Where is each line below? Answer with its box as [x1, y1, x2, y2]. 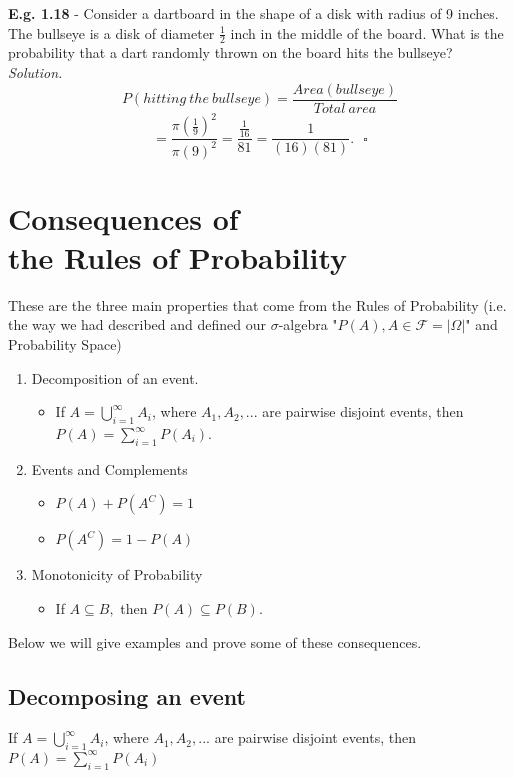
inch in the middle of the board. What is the [230, 22, 504, 43]
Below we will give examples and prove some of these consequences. [8, 631, 422, 652]
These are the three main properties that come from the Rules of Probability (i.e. [8, 294, 507, 315]
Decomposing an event [8, 680, 246, 711]
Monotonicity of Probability [31, 564, 203, 585]
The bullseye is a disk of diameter [8, 22, 215, 43]
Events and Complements [31, 458, 188, 479]
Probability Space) [8, 334, 122, 355]
